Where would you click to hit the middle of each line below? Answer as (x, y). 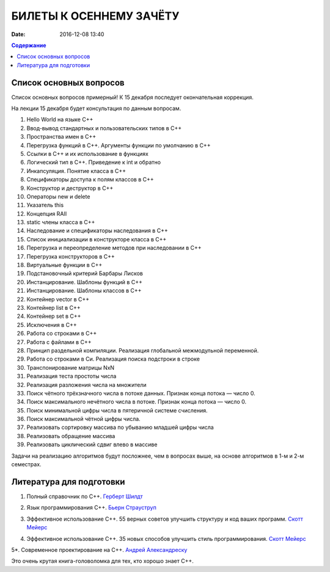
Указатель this (45, 205)
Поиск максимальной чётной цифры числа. (83, 419)
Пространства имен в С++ (61, 137)
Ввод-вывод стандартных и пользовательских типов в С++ (104, 128)
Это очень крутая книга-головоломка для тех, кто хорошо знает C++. (102, 561)
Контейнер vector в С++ (58, 299)
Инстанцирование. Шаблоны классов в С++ (84, 291)
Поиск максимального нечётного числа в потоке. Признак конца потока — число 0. (137, 402)
